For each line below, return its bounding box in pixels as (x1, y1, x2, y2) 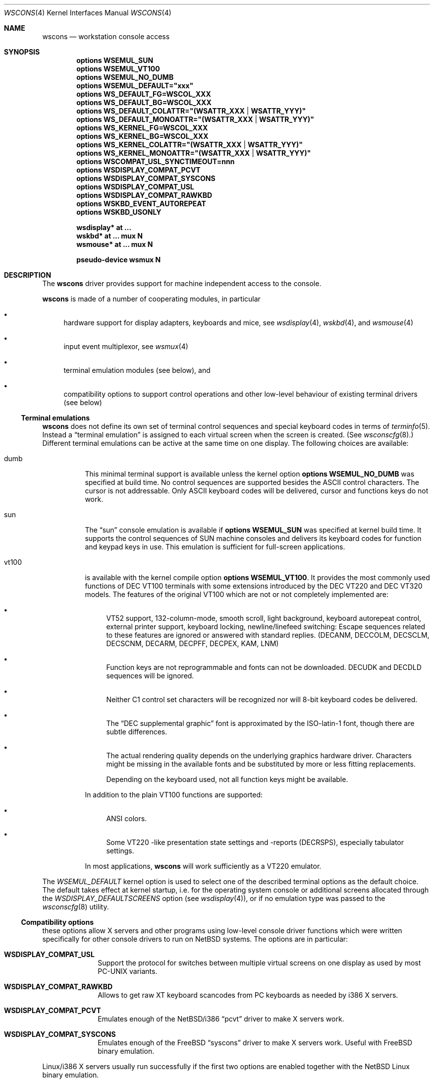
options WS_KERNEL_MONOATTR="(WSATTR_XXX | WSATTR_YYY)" (76, 149, 311, 157)
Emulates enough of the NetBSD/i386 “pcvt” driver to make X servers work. (98, 1015, 344, 1023)
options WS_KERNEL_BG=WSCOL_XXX (76, 132, 209, 140)
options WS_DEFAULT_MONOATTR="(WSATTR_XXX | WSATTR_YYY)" (76, 115, 314, 123)
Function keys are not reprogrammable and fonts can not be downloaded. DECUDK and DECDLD (106, 663, 422, 671)
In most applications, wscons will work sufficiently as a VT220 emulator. (85, 862, 322, 870)
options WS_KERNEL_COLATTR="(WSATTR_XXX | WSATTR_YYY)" (76, 140, 303, 149)
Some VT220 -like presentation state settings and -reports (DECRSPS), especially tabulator (106, 838, 404, 846)
